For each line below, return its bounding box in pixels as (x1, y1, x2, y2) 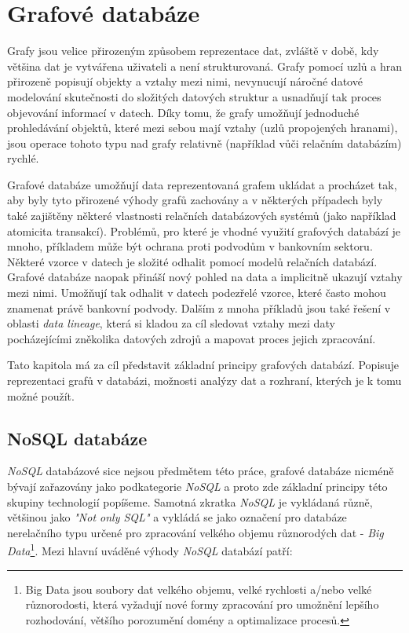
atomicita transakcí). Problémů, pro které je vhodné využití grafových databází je (7, 222, 401, 239)
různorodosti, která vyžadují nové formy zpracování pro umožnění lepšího (25, 596, 379, 613)
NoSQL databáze (7, 426, 148, 450)
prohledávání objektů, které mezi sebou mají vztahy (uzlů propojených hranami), (7, 119, 398, 136)
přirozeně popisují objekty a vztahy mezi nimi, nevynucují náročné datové (7, 73, 363, 90)
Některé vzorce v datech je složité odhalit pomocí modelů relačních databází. (7, 253, 378, 269)
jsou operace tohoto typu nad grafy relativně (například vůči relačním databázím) (7, 134, 402, 151)
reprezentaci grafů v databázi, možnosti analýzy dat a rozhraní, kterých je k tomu (7, 372, 402, 388)
